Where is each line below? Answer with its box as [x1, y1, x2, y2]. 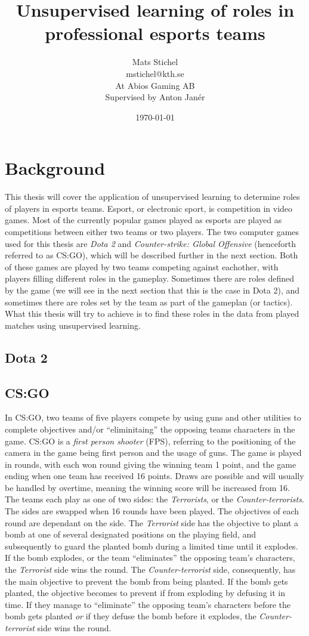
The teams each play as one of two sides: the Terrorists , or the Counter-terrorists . [5, 493, 304, 505]
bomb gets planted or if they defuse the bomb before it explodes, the [5, 610, 257, 622]
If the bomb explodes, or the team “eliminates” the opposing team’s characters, [5, 551, 295, 564]
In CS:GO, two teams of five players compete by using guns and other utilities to [5, 411, 301, 424]
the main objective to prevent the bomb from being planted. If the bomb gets [5, 575, 288, 587]
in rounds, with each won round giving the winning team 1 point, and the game [5, 458, 296, 470]
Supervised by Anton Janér [105, 91, 205, 103]
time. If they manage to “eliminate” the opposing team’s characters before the [5, 598, 291, 610]
